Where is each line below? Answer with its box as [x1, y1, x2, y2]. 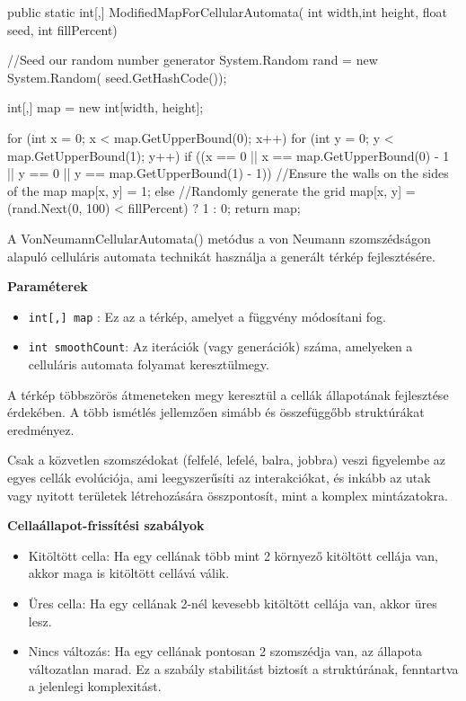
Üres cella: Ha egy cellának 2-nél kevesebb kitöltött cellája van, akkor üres [28, 593, 437, 612]
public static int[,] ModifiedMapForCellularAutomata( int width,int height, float [7, 3, 448, 21]
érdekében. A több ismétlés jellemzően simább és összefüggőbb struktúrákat [7, 403, 425, 421]
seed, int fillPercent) [7, 20, 118, 39]
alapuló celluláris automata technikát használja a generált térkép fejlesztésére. [7, 246, 435, 265]
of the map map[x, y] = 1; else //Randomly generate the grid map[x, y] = [7, 181, 416, 200]
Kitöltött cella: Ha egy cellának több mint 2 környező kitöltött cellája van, [28, 546, 438, 564]
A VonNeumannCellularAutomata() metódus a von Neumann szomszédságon [7, 228, 431, 247]
